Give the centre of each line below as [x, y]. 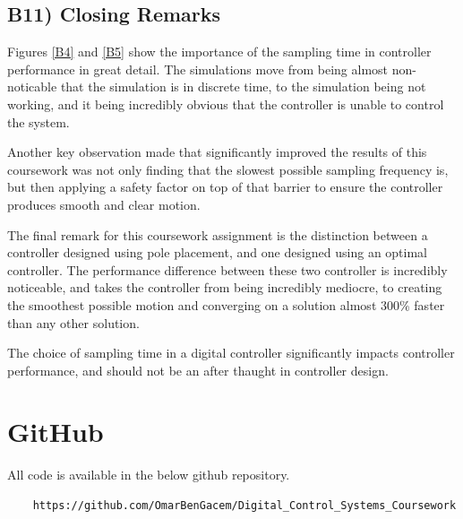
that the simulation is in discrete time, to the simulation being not [243, 86]
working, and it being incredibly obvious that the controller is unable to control [226, 104]
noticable [32, 86]
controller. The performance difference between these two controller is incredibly [227, 269]
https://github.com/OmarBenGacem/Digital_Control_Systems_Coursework [244, 506]
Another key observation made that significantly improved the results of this [217, 152]
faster [429, 304]
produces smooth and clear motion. [104, 204]
